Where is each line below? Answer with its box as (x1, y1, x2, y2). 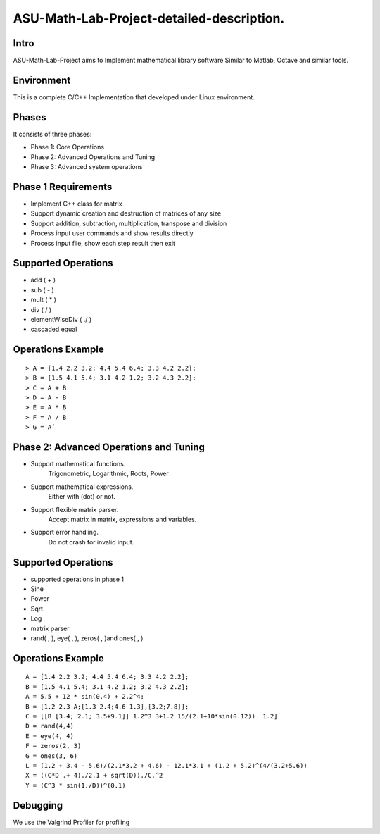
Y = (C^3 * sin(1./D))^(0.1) (25, 781, 126, 789)
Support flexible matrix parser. (30, 505, 119, 514)
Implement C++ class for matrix (30, 199, 122, 208)
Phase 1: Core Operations (30, 143, 105, 151)
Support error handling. (30, 528, 99, 537)
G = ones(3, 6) (25, 752, 78, 760)
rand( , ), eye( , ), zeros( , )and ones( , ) (30, 634, 144, 642)
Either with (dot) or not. (48, 492, 116, 501)
